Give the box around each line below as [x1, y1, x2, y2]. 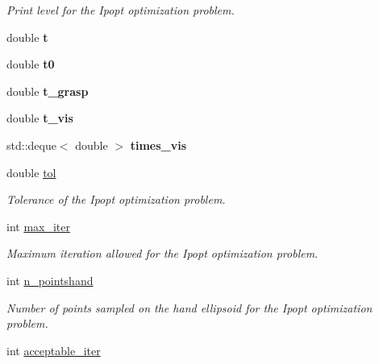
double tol [6, 163, 56, 180]
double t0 [6, 56, 55, 72]
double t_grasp [6, 82, 89, 99]
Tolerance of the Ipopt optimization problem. [6, 191, 226, 208]
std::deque [6, 136, 56, 153]
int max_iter [6, 217, 71, 234]
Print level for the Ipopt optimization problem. [6, 2, 235, 18]
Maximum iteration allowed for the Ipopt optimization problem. [6, 245, 319, 262]
